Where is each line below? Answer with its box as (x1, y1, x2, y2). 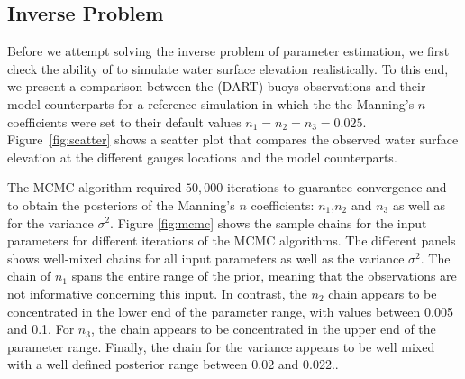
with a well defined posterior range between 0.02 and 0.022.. (7, 355, 339, 374)
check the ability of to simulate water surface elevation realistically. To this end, (7, 59, 449, 78)
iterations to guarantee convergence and (226, 178, 447, 197)
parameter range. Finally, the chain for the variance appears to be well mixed (7, 337, 435, 356)
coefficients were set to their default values (7, 112, 242, 131)
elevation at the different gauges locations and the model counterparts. (7, 147, 397, 166)
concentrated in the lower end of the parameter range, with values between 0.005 (7, 301, 453, 320)
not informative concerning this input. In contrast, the (7, 283, 307, 302)
